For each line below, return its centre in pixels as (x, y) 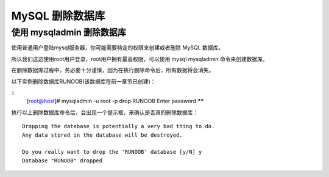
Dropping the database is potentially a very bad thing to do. (119, 126)
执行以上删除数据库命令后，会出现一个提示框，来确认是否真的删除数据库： (104, 112)
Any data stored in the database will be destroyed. (102, 135)
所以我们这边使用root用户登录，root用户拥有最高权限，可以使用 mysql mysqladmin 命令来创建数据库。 (140, 59)
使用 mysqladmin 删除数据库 (69, 32)
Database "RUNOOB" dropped (62, 161)
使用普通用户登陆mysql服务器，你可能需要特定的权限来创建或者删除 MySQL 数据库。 (118, 48)
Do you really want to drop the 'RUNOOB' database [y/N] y (112, 152)
